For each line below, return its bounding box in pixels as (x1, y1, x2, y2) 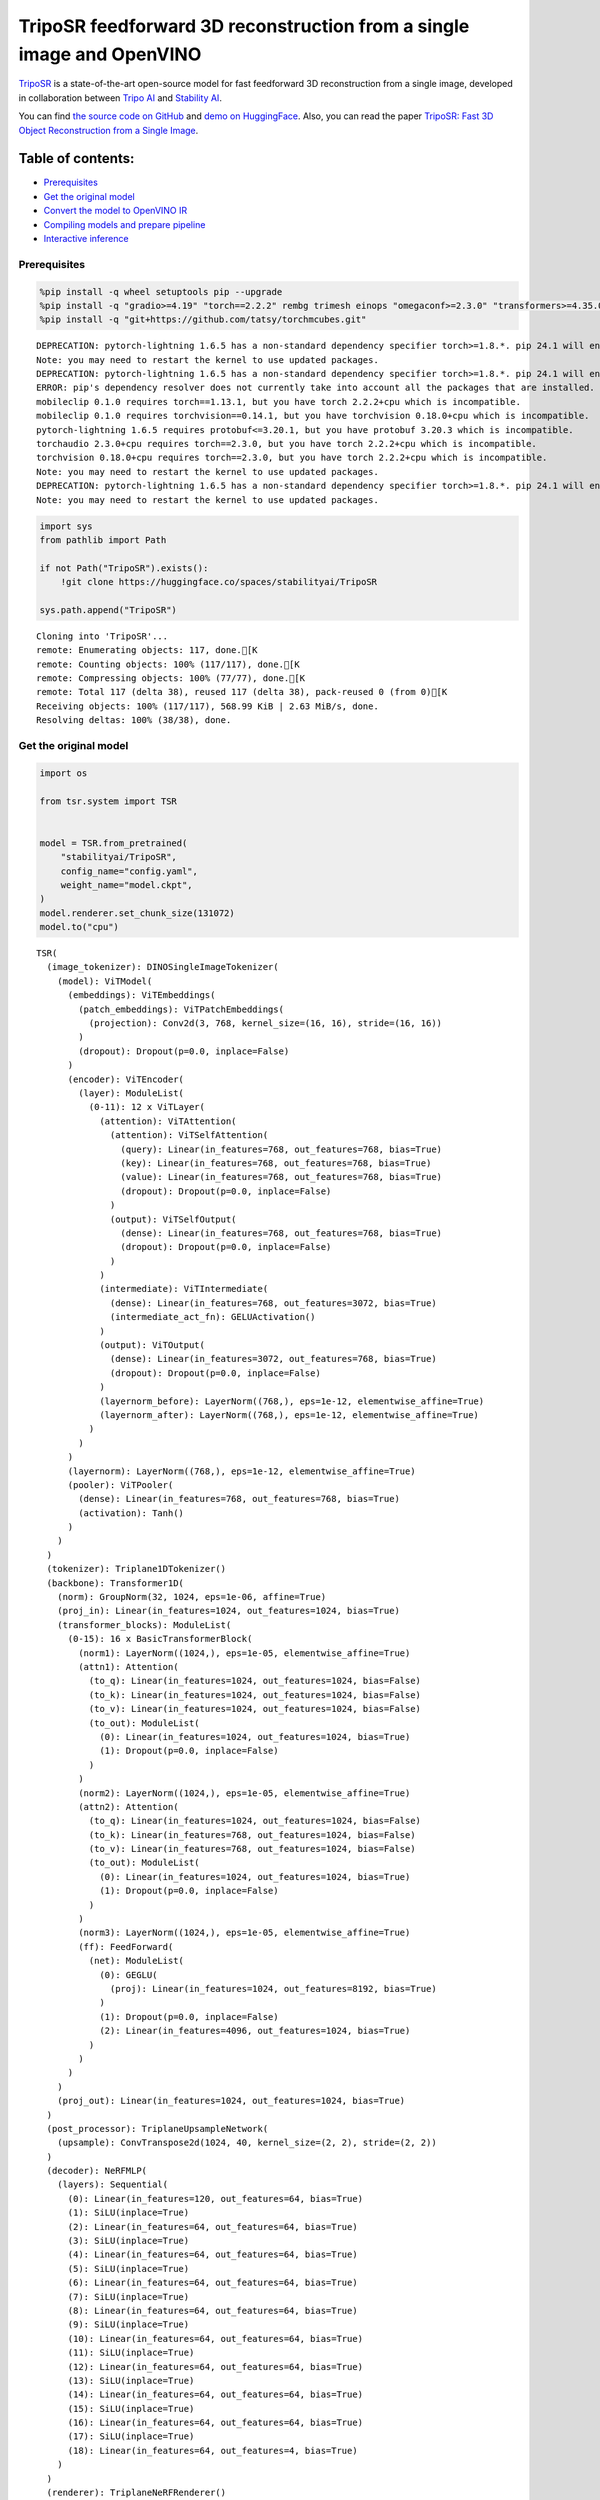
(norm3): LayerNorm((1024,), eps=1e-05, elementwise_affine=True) (78, 1927, 411, 1939)
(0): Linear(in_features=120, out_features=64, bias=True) (67, 2193, 364, 2204)
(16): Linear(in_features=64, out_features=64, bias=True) (67, 2417, 364, 2429)
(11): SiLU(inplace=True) (67, 2347, 195, 2359)
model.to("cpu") (39, 921, 120, 933)
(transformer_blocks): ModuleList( (56, 1619, 232, 1630)
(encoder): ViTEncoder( (67, 1073, 185, 1085)
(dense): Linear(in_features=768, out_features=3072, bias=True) (110, 1297, 437, 1309)
